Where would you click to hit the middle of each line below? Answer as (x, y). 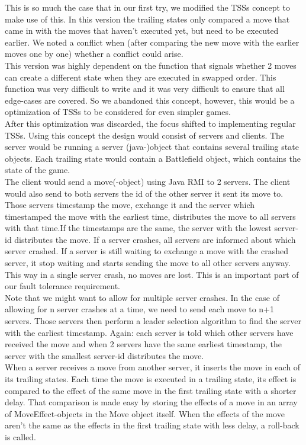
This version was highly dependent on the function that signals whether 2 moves (151, 65)
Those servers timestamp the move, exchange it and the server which (130, 205)
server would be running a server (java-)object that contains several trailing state (152, 147)
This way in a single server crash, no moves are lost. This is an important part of (152, 274)
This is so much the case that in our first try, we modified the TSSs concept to (147, 7)
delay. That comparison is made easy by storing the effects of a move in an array (151, 402)
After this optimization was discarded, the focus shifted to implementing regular (150, 123)
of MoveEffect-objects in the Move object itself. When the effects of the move (145, 413)
